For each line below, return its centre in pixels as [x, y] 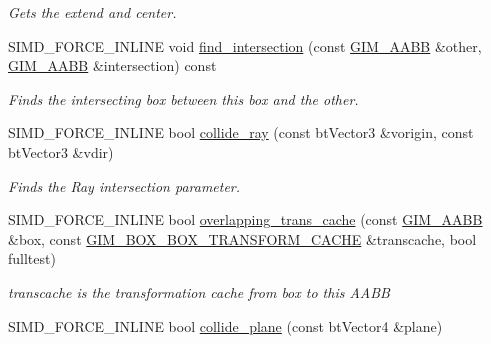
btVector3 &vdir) [61, 151]
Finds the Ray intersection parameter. [124, 185]
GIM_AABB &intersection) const [112, 65]
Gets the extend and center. [92, 12]
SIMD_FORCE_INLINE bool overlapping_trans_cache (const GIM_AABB [245, 219]
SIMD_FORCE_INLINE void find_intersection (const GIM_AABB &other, [245, 45]
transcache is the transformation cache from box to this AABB [199, 291]
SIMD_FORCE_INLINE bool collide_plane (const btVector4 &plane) [225, 325]
